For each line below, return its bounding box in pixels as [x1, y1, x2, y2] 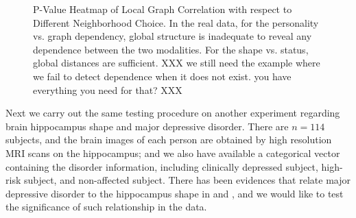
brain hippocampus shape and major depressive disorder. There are [5, 119, 289, 133]
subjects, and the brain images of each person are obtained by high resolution [5, 132, 332, 147]
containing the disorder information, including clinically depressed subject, [5, 159, 318, 173]
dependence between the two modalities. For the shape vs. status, [33, 42, 309, 56]
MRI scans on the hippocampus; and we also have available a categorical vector [5, 145, 340, 160]
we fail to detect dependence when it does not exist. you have [33, 69, 292, 83]
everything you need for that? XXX [33, 82, 182, 97]
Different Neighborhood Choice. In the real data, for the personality [33, 15, 319, 29]
